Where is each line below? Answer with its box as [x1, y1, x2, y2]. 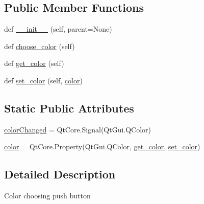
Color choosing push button [4, 190, 91, 201]
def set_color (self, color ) [4, 75, 83, 85]
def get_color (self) [4, 58, 64, 69]
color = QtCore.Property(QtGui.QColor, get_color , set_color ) [4, 141, 200, 152]
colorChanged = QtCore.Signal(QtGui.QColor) [4, 124, 151, 134]
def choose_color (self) [4, 40, 75, 51]
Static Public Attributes [4, 100, 134, 116]
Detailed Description [4, 166, 116, 182]
